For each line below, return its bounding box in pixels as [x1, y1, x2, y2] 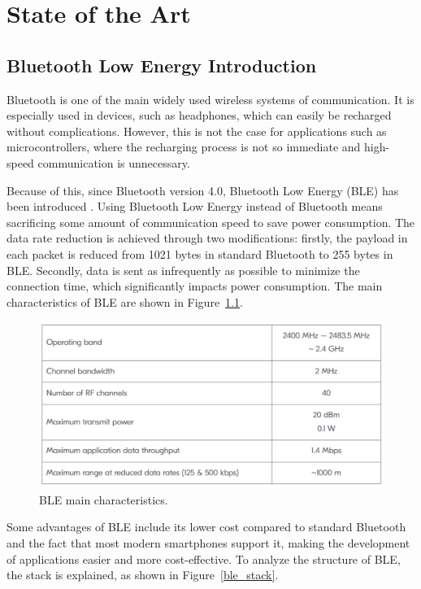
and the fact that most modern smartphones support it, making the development [7, 534, 410, 552]
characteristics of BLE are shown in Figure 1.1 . [7, 293, 243, 310]
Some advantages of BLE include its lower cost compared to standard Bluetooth [7, 518, 406, 535]
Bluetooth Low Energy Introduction [7, 52, 317, 77]
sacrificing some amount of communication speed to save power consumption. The [7, 213, 415, 230]
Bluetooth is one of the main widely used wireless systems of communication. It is [7, 90, 414, 107]
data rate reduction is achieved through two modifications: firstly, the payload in [7, 229, 408, 247]
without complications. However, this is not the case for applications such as [7, 122, 387, 139]
